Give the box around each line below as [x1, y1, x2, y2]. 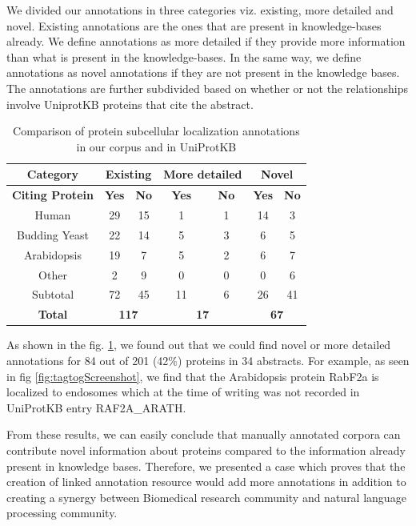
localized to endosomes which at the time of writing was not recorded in [6, 383, 360, 400]
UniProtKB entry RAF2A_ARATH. [6, 399, 186, 416]
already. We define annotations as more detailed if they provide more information [6, 33, 406, 50]
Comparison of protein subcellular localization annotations [13, 122, 300, 139]
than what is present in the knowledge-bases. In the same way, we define [6, 48, 362, 65]
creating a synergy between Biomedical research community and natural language [6, 488, 406, 505]
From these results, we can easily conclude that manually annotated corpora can [6, 426, 401, 443]
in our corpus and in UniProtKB [76, 138, 237, 155]
